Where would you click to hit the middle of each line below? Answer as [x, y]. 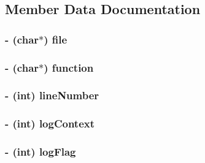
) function [69, 67]
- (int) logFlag [41, 152]
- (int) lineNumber [52, 95]
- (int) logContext [50, 123]
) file [56, 39]
